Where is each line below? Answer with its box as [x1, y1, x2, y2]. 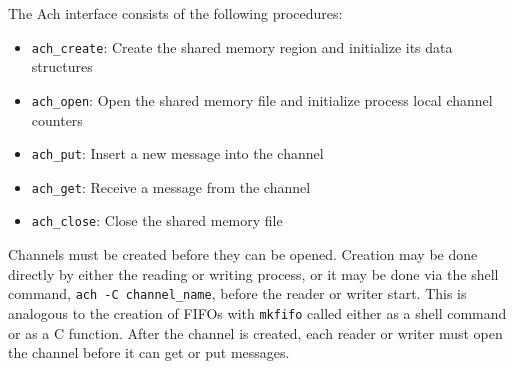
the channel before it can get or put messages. [8, 342, 290, 363]
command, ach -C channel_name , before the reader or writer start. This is [8, 283, 467, 304]
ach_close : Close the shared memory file [31, 210, 283, 231]
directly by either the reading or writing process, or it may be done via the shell [8, 263, 499, 284]
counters [31, 109, 83, 130]
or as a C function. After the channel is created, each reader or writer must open [8, 322, 503, 343]
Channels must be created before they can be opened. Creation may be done [8, 244, 478, 265]
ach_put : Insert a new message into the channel [31, 143, 324, 164]
